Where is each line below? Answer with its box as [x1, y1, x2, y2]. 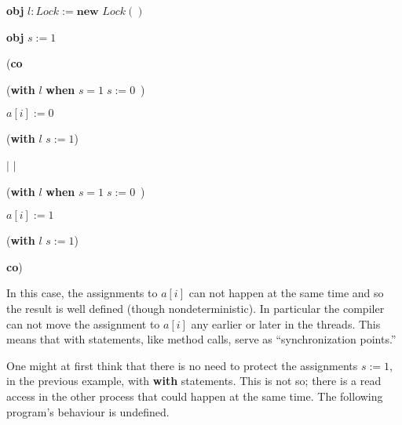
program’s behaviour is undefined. [6, 403, 170, 420]
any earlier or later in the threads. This [191, 315, 381, 332]
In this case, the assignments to [6, 285, 158, 301]
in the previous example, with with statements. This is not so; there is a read [6, 372, 382, 389]
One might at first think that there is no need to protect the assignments [6, 357, 358, 373]
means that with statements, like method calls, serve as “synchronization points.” [6, 331, 397, 347]
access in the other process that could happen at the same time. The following [6, 387, 383, 404]
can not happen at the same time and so [188, 285, 384, 301]
